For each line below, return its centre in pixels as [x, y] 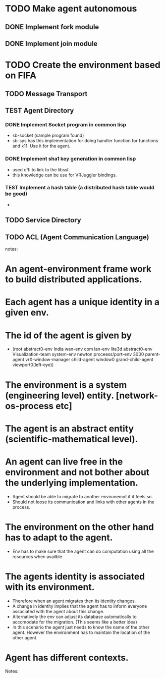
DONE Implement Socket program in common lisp [66, 124]
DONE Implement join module [51, 43]
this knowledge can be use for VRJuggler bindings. [65, 175]
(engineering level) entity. [59, 395]
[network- [137, 395]
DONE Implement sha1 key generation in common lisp [71, 159]
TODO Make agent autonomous [71, 9]
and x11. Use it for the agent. [41, 146]
